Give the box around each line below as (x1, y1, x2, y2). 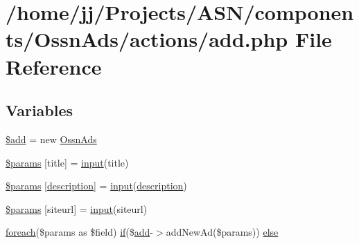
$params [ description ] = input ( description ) (6, 178, 187, 193)
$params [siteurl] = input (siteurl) (6, 201, 148, 216)
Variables (6, 100, 73, 121)
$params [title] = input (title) (6, 155, 129, 169)
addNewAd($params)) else (166, 225, 279, 239)
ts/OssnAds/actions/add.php (6, 25, 288, 53)
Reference (6, 52, 102, 80)
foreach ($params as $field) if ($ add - (6, 225, 154, 239)
